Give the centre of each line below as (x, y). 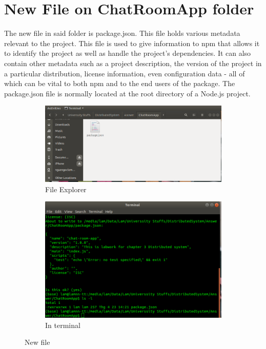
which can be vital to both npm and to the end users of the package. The (120, 83)
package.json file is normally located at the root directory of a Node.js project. (127, 93)
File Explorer (66, 189)
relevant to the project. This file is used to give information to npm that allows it (132, 43)
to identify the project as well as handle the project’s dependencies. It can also (128, 53)
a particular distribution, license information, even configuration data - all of (125, 73)
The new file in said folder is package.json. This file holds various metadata (122, 33)
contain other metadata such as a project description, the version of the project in (133, 63)
